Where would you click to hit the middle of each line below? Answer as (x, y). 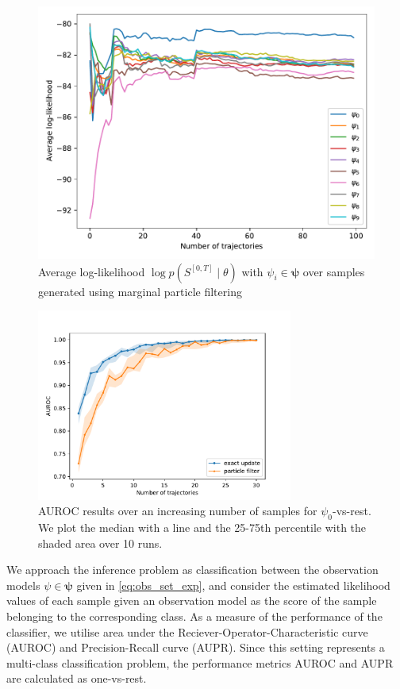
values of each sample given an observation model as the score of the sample (192, 600)
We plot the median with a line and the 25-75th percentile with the (202, 527)
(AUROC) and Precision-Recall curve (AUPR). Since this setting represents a (196, 647)
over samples (334, 271)
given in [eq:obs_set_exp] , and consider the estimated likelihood (233, 585)
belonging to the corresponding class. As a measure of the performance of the (194, 616)
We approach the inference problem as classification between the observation (192, 570)
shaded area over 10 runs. (100, 543)
